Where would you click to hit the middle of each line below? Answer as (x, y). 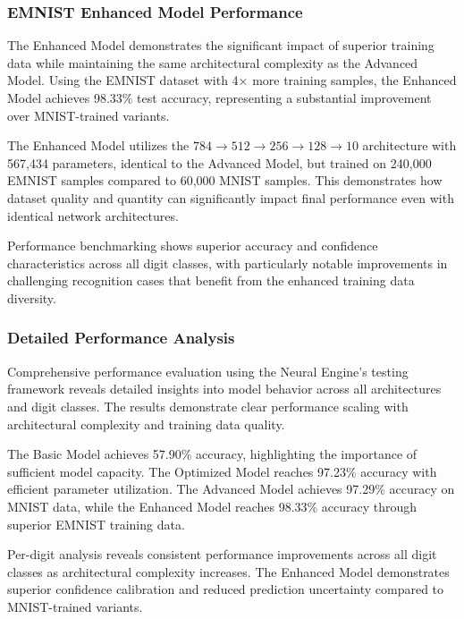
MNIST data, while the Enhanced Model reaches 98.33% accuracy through (212, 506)
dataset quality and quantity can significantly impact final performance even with (231, 197)
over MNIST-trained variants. (89, 115)
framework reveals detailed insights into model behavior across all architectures (224, 389)
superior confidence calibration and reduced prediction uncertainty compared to (226, 589)
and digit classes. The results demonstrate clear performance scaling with (208, 406)
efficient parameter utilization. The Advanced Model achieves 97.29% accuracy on (231, 489)
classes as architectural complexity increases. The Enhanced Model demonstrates (228, 571)
